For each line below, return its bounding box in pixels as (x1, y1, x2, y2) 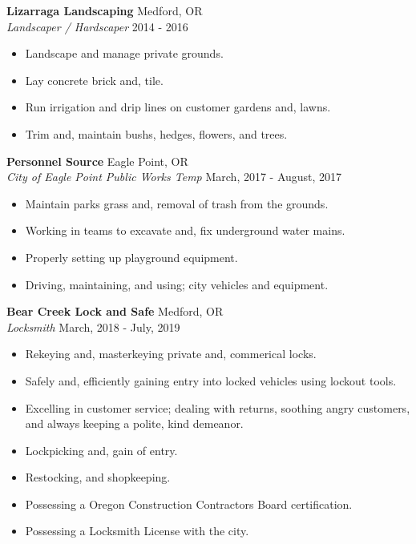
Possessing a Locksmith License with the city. (25, 522, 249, 539)
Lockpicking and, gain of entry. (25, 441, 178, 458)
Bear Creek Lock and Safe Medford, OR (6, 303, 224, 320)
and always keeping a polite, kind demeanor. (25, 415, 244, 432)
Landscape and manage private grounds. (25, 45, 224, 62)
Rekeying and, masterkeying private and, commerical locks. (25, 345, 317, 362)
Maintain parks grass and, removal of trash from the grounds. (25, 195, 329, 212)
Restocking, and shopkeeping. (25, 469, 171, 486)
